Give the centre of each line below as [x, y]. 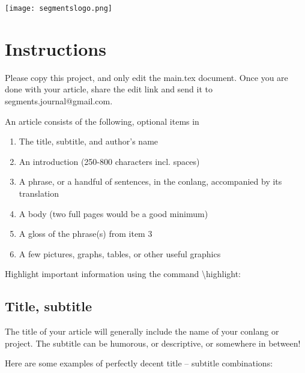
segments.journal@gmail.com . [59, 100]
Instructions [56, 48]
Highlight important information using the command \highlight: [123, 274]
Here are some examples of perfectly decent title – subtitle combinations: [139, 363]
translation [39, 193]
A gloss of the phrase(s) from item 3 [86, 234]
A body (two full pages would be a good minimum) [113, 213]
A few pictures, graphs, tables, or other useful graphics [120, 253]
